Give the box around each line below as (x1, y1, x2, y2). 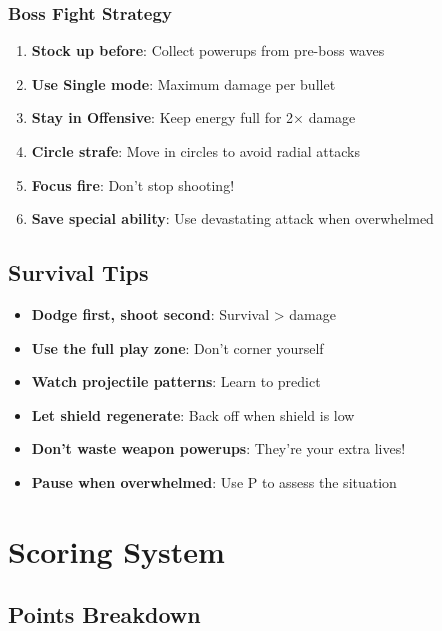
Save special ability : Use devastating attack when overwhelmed (31, 208, 434, 229)
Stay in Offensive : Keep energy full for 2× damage (31, 107, 356, 128)
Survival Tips (8, 257, 149, 288)
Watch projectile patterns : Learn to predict (31, 371, 321, 392)
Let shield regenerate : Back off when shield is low (31, 404, 355, 425)
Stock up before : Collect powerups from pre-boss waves (31, 40, 385, 61)
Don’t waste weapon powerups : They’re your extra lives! (31, 438, 406, 459)
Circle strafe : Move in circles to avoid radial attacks (31, 141, 360, 161)
